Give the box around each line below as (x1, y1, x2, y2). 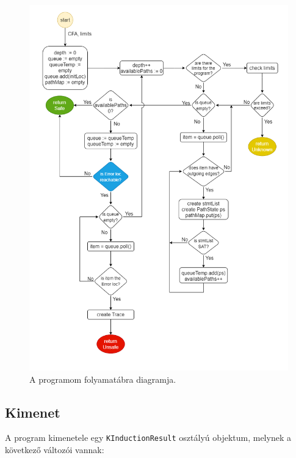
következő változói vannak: (5, 443, 104, 456)
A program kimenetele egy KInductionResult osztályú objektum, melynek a (5, 431, 291, 444)
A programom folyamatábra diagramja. (29, 372, 176, 385)
